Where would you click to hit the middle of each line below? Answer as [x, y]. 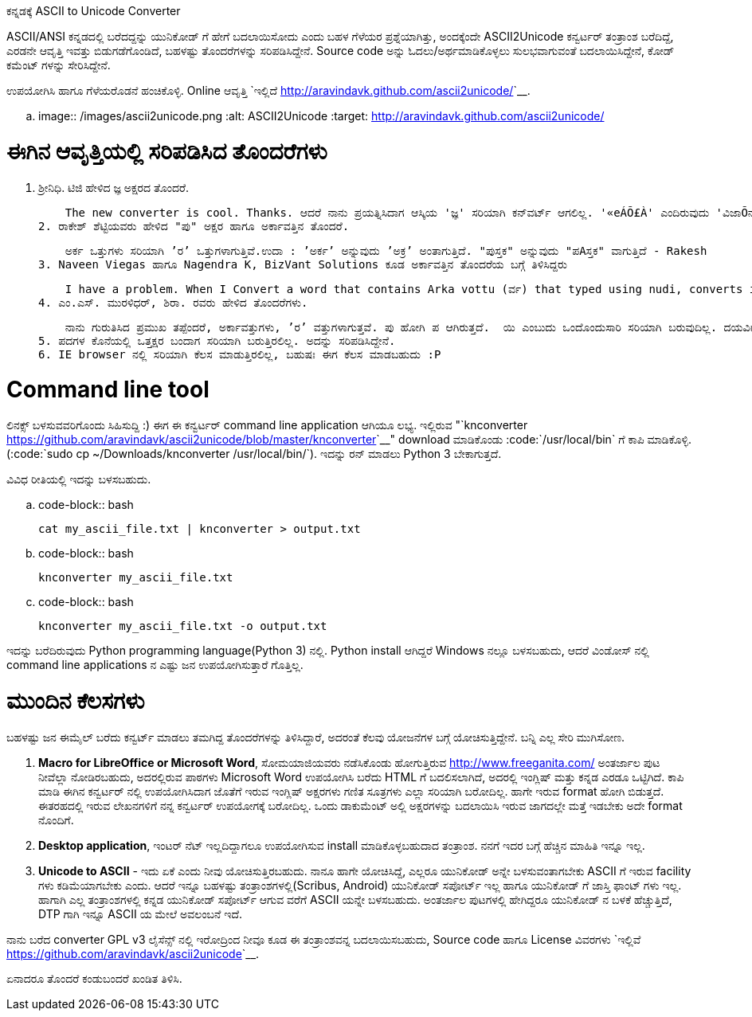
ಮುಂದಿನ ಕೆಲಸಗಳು [76, 700]
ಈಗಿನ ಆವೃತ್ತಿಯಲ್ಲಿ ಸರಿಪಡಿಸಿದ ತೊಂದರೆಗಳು [167, 151]
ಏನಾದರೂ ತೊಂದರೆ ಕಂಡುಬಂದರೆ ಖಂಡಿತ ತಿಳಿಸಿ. [94, 978]
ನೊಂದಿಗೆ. [56, 819]
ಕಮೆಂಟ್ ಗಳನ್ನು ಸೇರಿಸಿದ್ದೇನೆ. [59, 65]
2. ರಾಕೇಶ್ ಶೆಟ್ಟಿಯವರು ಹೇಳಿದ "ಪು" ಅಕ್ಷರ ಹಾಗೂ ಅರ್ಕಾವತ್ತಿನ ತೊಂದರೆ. [194, 226]
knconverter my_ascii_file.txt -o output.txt [183, 626]
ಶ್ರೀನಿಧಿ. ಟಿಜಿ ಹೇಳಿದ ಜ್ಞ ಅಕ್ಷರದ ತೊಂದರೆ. [114, 187]
